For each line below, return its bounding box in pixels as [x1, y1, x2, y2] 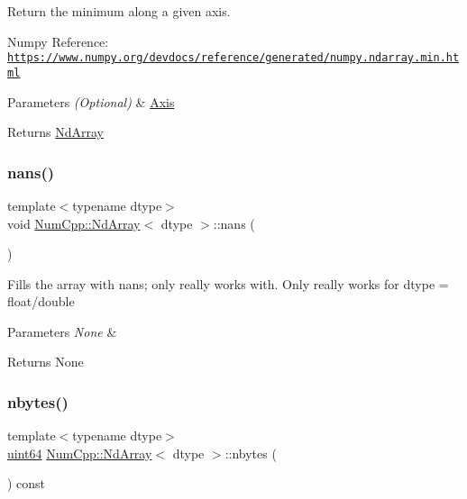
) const [7, 474, 46, 493]
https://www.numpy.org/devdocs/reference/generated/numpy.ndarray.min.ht [7, 51, 460, 65]
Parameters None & [7, 322, 117, 340]
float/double [7, 292, 75, 311]
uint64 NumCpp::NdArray [7, 443, 152, 462]
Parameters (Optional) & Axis [7, 92, 175, 111]
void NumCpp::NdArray [7, 213, 141, 232]
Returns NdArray [7, 122, 104, 141]
